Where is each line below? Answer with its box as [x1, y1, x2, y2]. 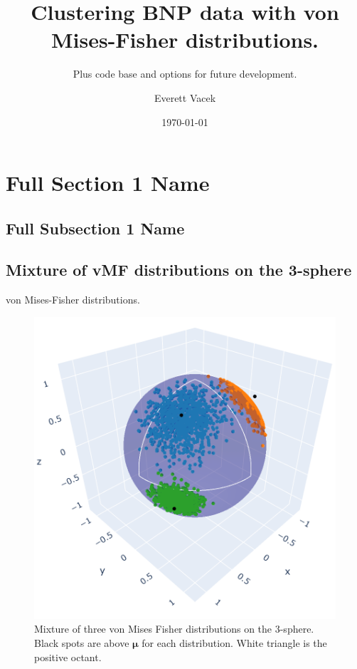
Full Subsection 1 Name [6, 217, 185, 239]
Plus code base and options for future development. [73, 66, 297, 81]
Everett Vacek [154, 90, 216, 105]
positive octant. [34, 649, 102, 664]
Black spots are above [34, 636, 129, 650]
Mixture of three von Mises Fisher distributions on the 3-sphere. [34, 621, 314, 636]
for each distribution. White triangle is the [142, 636, 327, 650]
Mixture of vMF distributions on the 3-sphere [6, 259, 352, 281]
